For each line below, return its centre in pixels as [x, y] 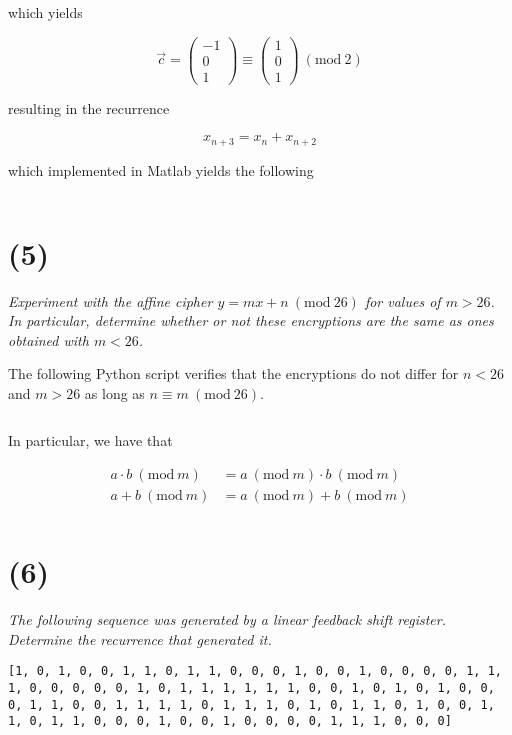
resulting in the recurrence [89, 107]
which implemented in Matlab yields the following [161, 169]
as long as [114, 392]
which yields [45, 12]
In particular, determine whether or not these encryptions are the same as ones [251, 320]
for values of [402, 300]
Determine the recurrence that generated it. [140, 638]
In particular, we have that [90, 440]
